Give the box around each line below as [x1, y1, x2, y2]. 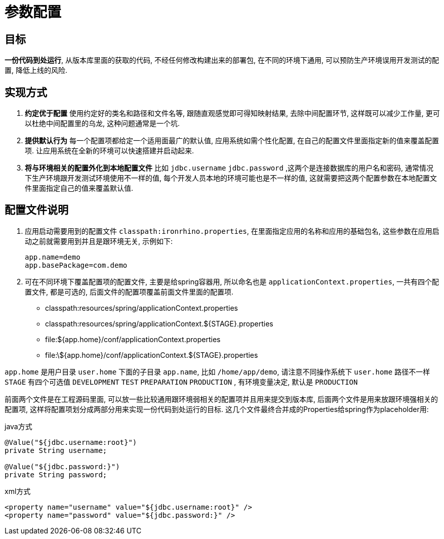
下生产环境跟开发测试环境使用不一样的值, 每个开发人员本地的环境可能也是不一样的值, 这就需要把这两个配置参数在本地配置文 [25, 174, 437, 183]
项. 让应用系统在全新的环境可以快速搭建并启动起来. [25, 146, 194, 155]
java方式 [5, 422, 32, 431]
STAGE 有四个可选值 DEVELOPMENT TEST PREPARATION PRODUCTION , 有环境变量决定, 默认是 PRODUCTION [5, 377, 358, 386]
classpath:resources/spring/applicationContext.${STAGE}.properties [45, 319, 273, 328]
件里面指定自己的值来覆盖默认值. [25, 184, 134, 193]
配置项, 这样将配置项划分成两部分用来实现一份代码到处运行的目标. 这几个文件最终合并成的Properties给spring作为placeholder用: [5, 404, 429, 413]
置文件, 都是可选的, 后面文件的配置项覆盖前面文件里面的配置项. [25, 287, 233, 296]
